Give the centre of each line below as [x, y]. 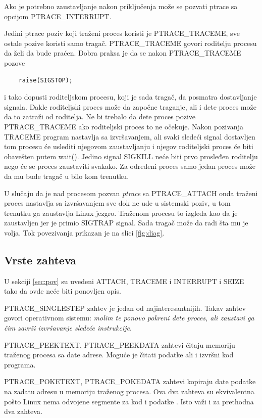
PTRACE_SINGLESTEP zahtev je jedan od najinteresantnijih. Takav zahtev [125, 308]
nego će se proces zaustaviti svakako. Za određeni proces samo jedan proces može [130, 166]
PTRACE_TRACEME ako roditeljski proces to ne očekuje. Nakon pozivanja [124, 126]
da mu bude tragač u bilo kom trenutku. [67, 176]
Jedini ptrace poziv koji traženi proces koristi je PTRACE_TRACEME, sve [122, 33]
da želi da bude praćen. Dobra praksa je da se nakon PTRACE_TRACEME [123, 53]
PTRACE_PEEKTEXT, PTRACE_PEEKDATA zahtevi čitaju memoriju [120, 344]
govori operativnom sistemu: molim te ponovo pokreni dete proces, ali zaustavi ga [129, 318]
